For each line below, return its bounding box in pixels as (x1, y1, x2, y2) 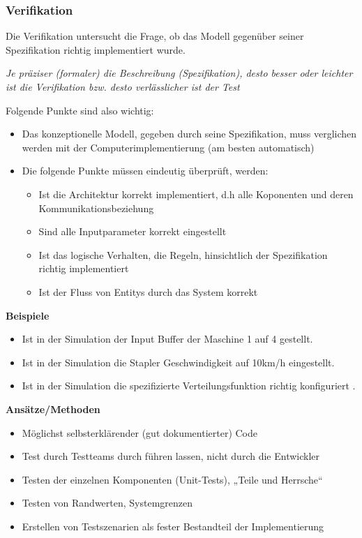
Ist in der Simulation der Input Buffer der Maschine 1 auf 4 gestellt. (22, 331, 313, 346)
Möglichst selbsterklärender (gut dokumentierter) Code (22, 425, 258, 440)
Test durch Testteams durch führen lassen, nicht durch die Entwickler (22, 449, 320, 463)
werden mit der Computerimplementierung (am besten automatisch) (22, 140, 315, 154)
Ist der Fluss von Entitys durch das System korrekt (38, 284, 258, 299)
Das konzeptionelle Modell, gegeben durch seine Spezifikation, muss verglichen (22, 126, 357, 141)
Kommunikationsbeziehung (38, 200, 154, 215)
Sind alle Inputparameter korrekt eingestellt (38, 224, 227, 239)
